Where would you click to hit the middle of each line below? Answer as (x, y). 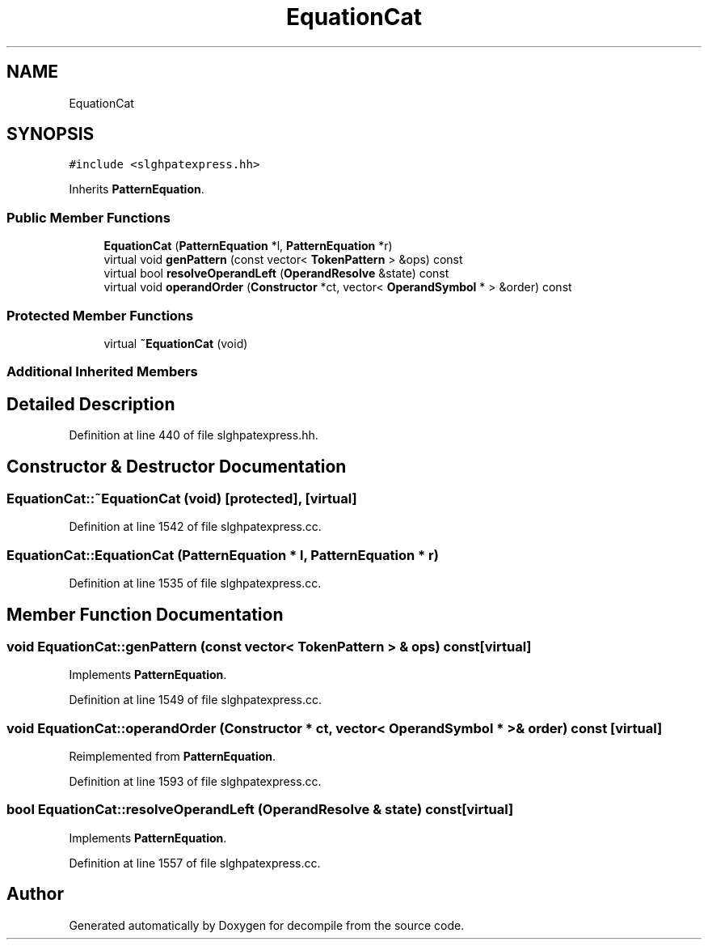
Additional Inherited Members (102, 372)
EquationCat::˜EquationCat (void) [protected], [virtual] (182, 498)
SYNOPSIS (51, 134)
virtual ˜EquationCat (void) (176, 343)
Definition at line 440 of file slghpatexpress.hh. (194, 435)
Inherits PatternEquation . (137, 189)
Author (35, 894)
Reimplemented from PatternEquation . (173, 757)
